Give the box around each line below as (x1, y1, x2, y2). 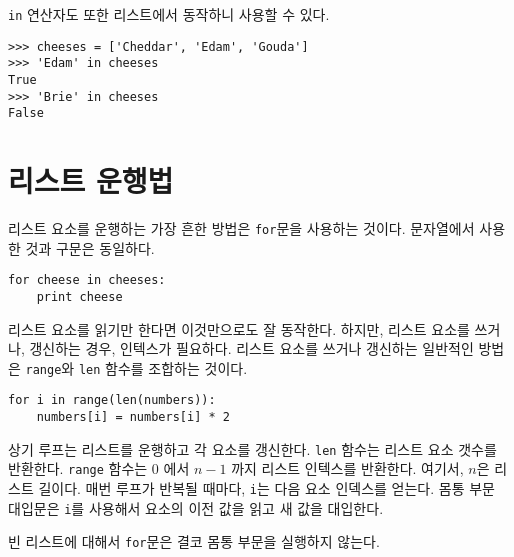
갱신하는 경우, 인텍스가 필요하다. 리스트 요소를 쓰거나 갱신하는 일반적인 (29, 338, 474, 359)
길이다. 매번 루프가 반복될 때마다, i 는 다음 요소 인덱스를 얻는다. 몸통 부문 (38, 478, 495, 499)
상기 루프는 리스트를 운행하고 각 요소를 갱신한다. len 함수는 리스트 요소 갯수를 (8, 438, 497, 459)
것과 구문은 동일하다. (25, 237, 155, 258)
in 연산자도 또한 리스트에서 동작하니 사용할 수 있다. (8, 4, 330, 24)
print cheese (36, 289, 123, 304)
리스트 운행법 (8, 160, 174, 201)
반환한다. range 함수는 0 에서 (8, 458, 190, 479)
